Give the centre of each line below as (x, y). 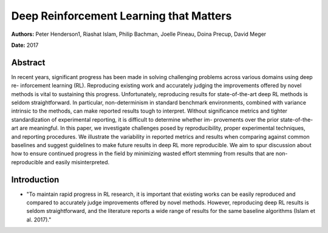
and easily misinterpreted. (77, 162)
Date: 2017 (25, 45)
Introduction (35, 179)
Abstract (28, 62)
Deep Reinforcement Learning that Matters (121, 16)
